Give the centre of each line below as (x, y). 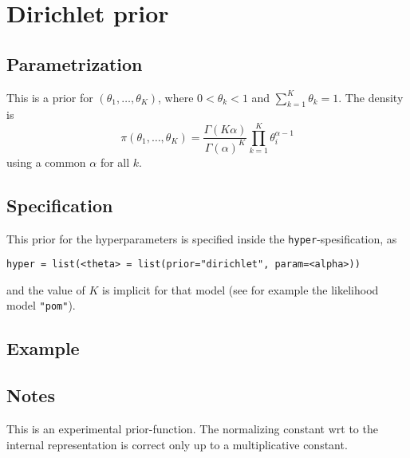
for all (115, 162)
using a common (46, 162)
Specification (60, 205)
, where (176, 97)
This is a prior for (50, 97)
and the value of (46, 289)
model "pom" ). (41, 305)
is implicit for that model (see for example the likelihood (240, 289)
